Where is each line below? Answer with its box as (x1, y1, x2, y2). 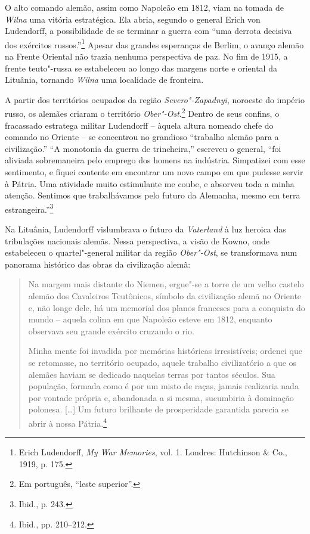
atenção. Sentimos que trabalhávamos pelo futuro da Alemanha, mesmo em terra (5, 189, 300, 201)
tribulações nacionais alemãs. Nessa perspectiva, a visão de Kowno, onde (5, 234, 269, 247)
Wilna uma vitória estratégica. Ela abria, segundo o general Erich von (5, 13, 261, 25)
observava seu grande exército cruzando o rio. (28, 324, 194, 337)
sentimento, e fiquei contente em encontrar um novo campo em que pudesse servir (5, 166, 303, 178)
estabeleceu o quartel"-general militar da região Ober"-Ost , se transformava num (5, 246, 297, 259)
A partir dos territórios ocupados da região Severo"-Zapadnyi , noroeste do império (5, 93, 305, 105)
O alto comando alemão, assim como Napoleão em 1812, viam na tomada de (5, 1, 284, 13)
